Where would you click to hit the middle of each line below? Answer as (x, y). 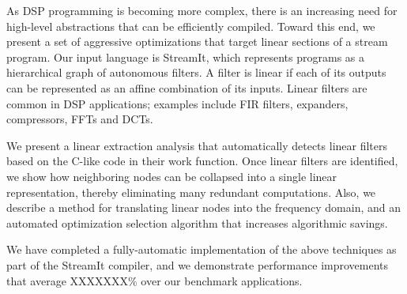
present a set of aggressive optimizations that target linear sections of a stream (197, 41)
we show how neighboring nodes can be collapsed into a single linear (172, 176)
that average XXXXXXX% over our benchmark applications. (155, 280)
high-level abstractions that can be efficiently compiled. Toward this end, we (191, 26)
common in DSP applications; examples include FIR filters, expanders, (177, 103)
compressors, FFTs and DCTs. (80, 119)
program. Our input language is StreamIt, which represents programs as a (185, 57)
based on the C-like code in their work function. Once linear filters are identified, (202, 161)
